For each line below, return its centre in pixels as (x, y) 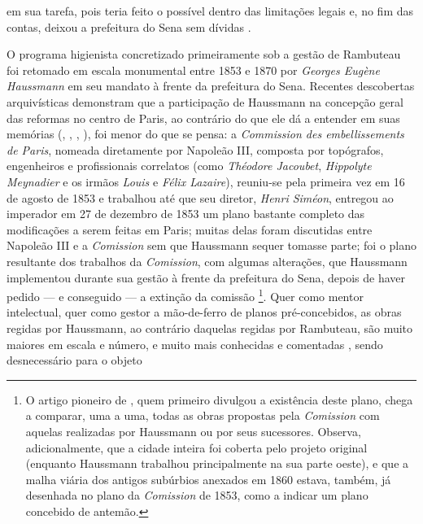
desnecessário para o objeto (74, 360)
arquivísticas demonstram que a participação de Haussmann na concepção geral (205, 101)
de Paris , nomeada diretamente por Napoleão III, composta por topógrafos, (195, 149)
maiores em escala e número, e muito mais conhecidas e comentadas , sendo (195, 344)
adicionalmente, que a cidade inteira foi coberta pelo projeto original (196, 447)
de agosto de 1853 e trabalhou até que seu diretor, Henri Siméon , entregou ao (200, 197)
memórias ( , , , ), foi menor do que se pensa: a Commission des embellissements (205, 134)
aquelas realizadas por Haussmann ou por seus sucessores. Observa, (193, 431)
